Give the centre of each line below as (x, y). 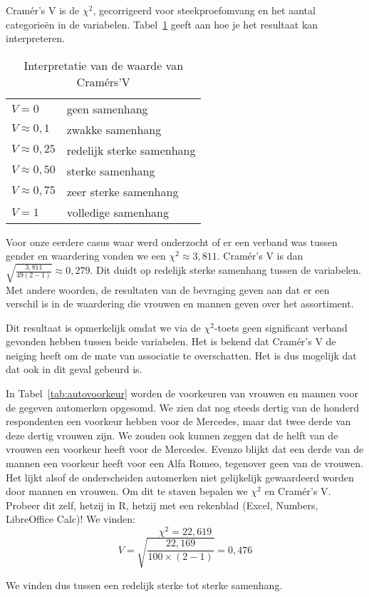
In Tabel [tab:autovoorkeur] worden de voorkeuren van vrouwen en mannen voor (182, 393)
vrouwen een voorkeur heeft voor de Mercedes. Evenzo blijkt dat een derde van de (185, 449)
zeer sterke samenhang (123, 191)
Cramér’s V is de (43, 10)
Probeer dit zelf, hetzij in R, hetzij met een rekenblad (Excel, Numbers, (162, 505)
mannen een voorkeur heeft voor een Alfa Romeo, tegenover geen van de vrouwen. (185, 463)
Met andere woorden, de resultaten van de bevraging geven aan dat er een (168, 289)
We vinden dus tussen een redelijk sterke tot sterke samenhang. (144, 585)
